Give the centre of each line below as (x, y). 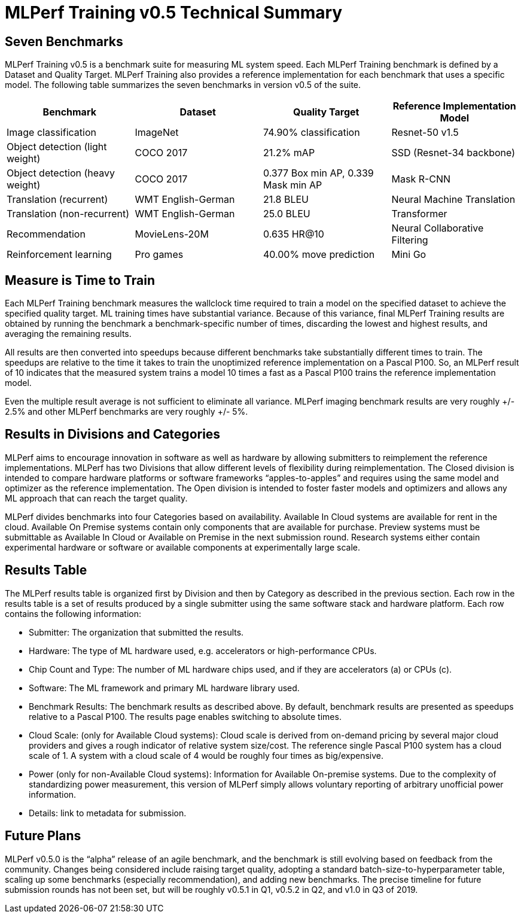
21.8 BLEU (286, 200)
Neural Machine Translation (453, 200)
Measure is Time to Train (80, 280)
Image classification (51, 133)
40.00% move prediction (319, 255)
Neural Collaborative (438, 228)
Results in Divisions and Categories (113, 434)
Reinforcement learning (59, 255)
